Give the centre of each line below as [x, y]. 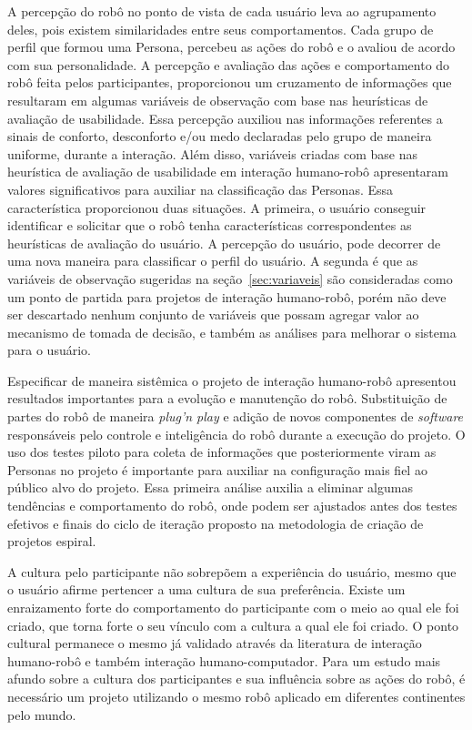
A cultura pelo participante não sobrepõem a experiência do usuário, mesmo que [232, 571]
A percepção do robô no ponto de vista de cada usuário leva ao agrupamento [222, 11]
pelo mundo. [42, 714]
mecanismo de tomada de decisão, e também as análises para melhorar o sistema [232, 332]
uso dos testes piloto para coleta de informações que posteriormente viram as [222, 452]
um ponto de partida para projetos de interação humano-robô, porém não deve [227, 296]
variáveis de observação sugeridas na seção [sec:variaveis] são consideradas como [230, 278]
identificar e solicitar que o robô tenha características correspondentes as [210, 225]
